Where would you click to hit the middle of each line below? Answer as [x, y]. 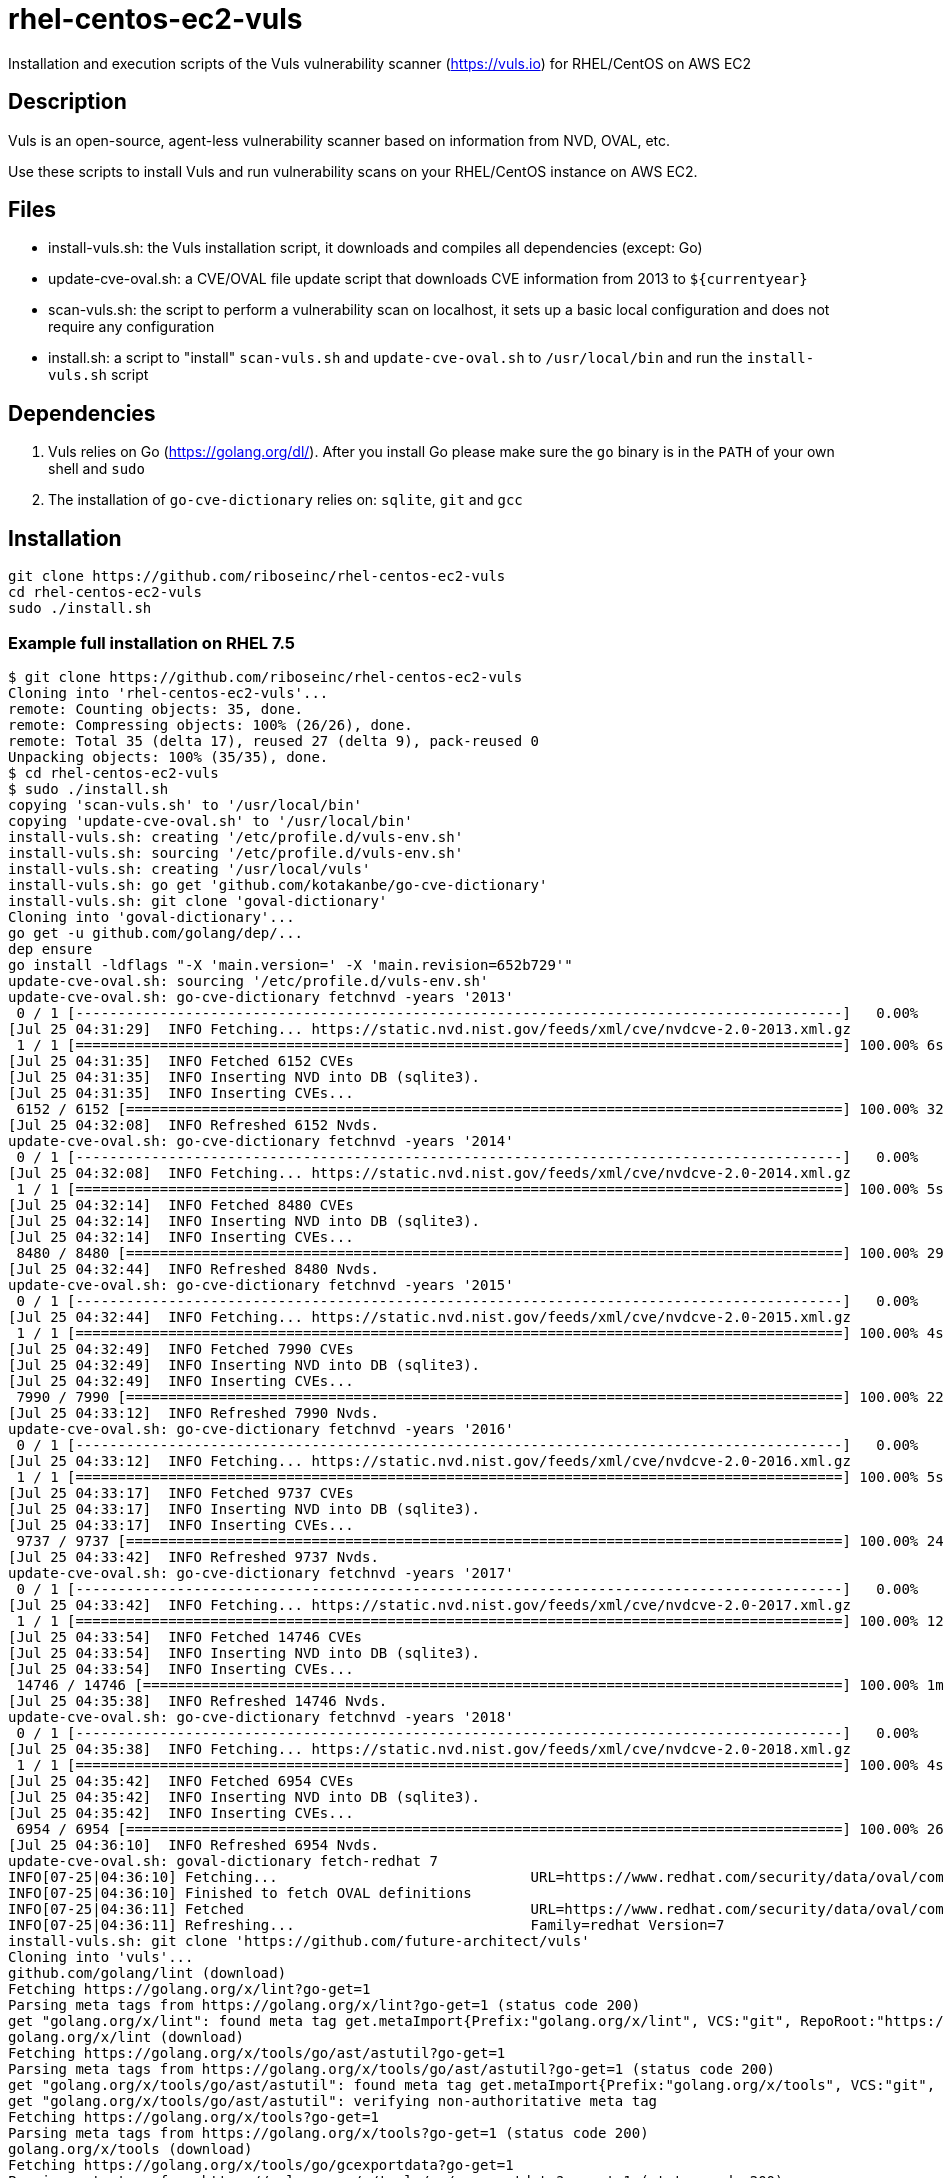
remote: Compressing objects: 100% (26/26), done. [210, 724]
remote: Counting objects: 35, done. [156, 708]
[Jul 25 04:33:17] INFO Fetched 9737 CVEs [181, 1492]
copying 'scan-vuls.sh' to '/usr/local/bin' [185, 804]
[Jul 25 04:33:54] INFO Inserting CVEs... [181, 1668]
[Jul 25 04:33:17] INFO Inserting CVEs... [181, 1524]
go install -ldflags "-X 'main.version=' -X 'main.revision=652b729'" [290, 964]
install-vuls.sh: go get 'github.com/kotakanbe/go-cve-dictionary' [278, 884]
